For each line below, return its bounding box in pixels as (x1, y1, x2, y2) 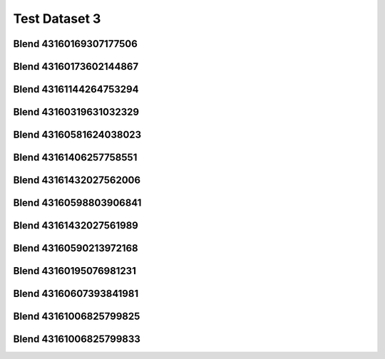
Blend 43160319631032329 (13, 106, 139, 118)
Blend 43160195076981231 (13, 265, 137, 277)
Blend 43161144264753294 (13, 83, 139, 95)
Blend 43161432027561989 (13, 219, 138, 231)
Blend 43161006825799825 (13, 311, 140, 323)
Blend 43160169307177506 (13, 38, 138, 50)
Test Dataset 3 (13, 11, 101, 26)
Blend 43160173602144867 (13, 61, 139, 73)
